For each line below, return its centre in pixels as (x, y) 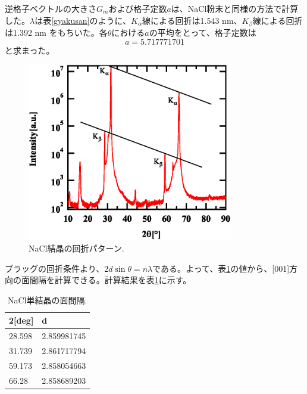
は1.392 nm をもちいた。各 (56, 32)
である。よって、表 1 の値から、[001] (221, 268)
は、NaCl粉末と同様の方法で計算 (235, 8)
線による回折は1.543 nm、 (192, 20)
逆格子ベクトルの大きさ (51, 8)
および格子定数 (138, 8)
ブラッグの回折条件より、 (55, 268)
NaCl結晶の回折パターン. (76, 248)
